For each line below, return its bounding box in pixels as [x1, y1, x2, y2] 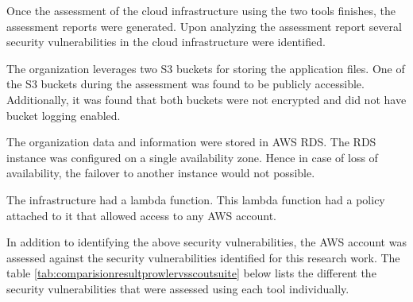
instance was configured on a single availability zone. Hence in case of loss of [6, 149, 378, 165]
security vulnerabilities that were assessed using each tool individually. [6, 280, 349, 296]
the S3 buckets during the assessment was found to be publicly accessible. [6, 75, 365, 92]
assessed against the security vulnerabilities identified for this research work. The [6, 249, 400, 265]
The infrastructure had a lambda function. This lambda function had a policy [6, 191, 385, 207]
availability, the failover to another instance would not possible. [6, 165, 315, 181]
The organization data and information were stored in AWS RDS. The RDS [6, 134, 376, 150]
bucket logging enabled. [6, 106, 121, 123]
